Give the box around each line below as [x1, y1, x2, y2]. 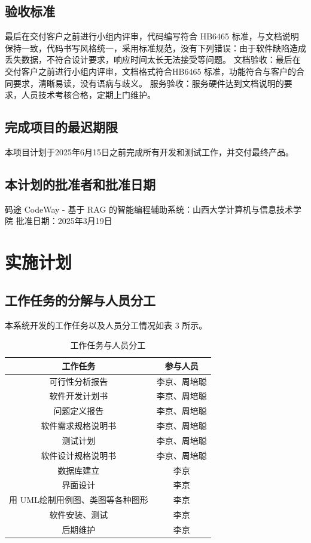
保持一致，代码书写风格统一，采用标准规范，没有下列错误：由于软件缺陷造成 [5, 41, 306, 54]
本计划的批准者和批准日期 [5, 174, 155, 193]
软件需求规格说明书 [41, 419, 117, 432]
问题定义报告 [53, 404, 104, 417]
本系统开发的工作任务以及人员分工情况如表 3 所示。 [5, 318, 208, 331]
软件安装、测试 [49, 508, 108, 521]
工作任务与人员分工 [70, 339, 146, 351]
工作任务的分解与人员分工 [5, 290, 155, 309]
